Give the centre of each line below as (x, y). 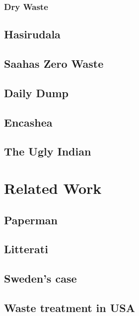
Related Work (53, 188)
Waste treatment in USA (70, 307)
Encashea (28, 122)
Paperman (31, 220)
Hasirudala (32, 34)
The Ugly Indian (48, 151)
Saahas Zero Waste (54, 64)
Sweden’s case (40, 278)
